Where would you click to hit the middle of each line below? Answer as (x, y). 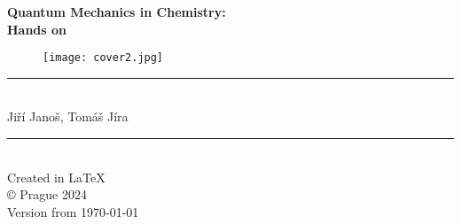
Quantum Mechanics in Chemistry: (117, 12)
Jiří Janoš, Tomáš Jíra (68, 116)
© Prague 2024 (47, 194)
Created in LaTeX (56, 177)
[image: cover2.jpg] (103, 58)
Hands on (37, 29)
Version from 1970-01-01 (73, 211)
